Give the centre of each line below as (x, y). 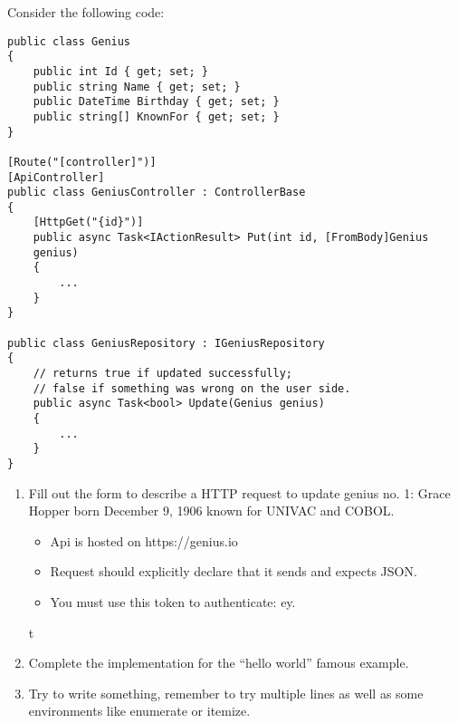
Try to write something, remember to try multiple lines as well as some (226, 693)
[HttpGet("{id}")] (88, 222)
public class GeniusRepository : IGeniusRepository (166, 343)
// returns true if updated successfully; (162, 374)
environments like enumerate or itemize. (139, 711)
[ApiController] (56, 177)
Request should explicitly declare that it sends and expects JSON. (234, 571)
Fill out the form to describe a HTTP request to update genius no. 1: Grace (239, 492)
